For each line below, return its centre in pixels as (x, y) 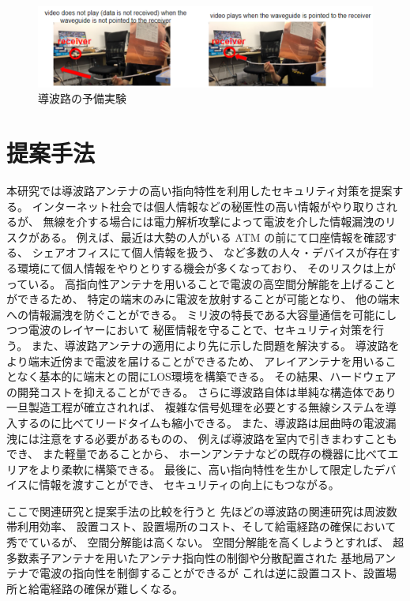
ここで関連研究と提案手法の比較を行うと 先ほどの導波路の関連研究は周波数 (202, 511)
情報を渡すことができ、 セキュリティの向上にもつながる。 (189, 485)
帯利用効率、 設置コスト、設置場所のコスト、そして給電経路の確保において (201, 526)
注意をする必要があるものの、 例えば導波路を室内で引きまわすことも (218, 438)
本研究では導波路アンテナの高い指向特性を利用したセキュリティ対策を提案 (199, 190)
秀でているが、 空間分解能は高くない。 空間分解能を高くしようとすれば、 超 (205, 542)
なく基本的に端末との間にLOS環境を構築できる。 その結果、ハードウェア (207, 376)
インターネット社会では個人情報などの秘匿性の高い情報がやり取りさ (209, 206)
